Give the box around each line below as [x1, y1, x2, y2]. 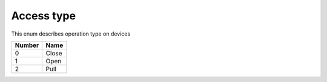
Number [15, 41, 39, 49]
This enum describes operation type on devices [11, 30, 131, 37]
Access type [11, 9, 76, 22]
